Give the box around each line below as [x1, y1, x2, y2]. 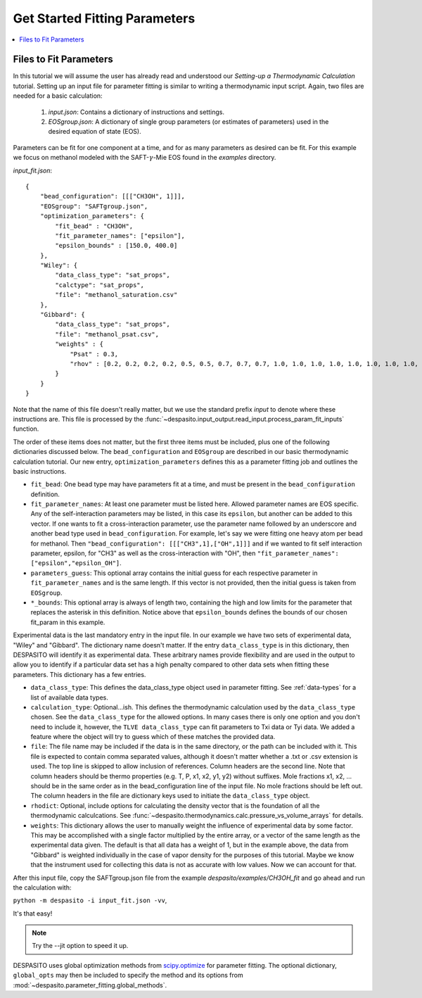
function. [13, 424, 39, 433]
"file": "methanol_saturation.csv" [55, 291, 178, 299]
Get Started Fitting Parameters [13, 11, 196, 26]
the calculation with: [13, 883, 72, 892]
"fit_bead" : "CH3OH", [55, 222, 134, 230]
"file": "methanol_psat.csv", [55, 330, 160, 338]
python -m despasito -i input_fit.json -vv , [13, 896, 167, 904]
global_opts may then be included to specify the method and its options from [13, 971, 243, 980]
